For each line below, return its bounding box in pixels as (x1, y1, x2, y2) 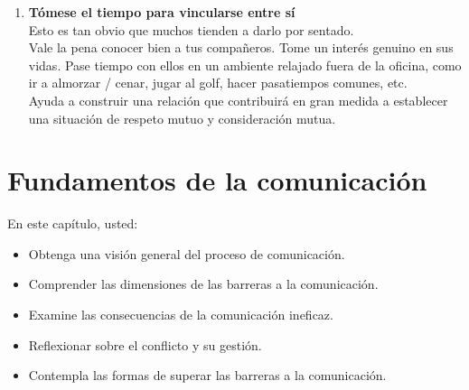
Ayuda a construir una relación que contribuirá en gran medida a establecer (28, 90, 448, 109)
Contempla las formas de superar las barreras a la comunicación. (28, 366, 387, 385)
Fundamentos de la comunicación (7, 162, 427, 199)
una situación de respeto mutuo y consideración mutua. (28, 108, 336, 127)
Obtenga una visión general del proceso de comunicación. (28, 244, 345, 263)
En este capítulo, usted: (7, 214, 138, 233)
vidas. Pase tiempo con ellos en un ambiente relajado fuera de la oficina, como (28, 55, 462, 74)
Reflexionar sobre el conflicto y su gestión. (28, 335, 262, 354)
